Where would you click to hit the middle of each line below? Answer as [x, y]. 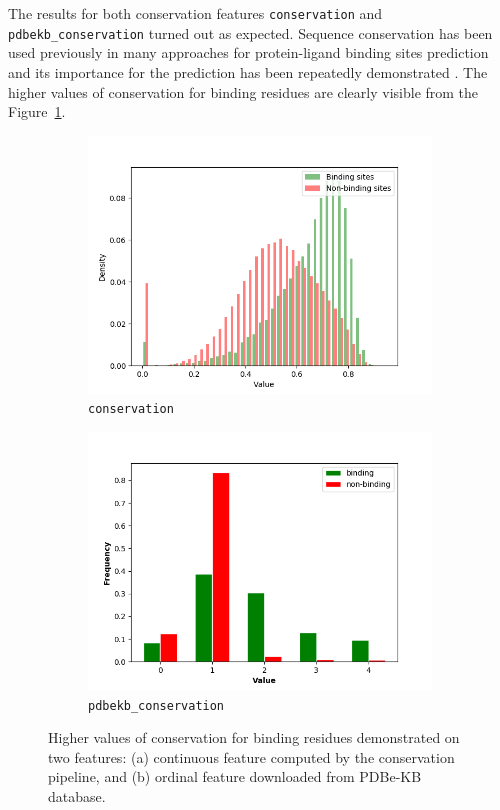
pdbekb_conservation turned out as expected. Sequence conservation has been [250, 32]
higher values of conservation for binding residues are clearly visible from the [243, 91]
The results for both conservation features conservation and [195, 13]
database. [77, 795]
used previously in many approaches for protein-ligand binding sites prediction [248, 52]
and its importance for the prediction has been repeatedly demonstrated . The [248, 71]
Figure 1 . [37, 111]
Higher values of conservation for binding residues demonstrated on [254, 737]
